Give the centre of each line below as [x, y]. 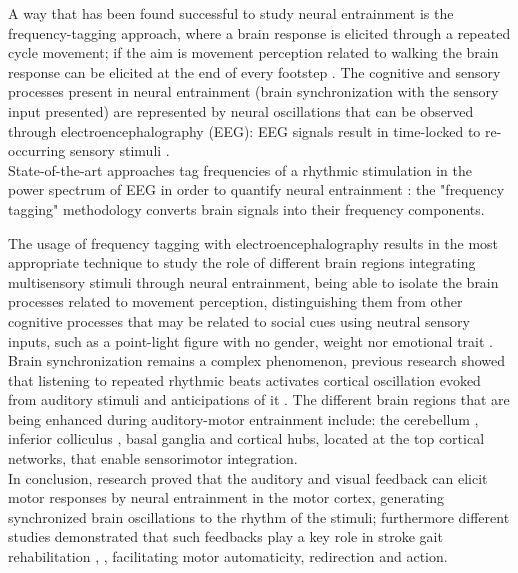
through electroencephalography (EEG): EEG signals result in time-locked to [244, 130]
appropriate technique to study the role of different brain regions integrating [242, 262]
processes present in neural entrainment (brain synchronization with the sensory [253, 91]
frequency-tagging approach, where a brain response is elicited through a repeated [259, 32]
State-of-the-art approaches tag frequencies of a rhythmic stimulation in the [240, 169]
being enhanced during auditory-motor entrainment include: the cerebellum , [243, 418]
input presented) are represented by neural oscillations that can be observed [241, 110]
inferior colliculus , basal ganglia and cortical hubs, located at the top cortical [246, 438]
